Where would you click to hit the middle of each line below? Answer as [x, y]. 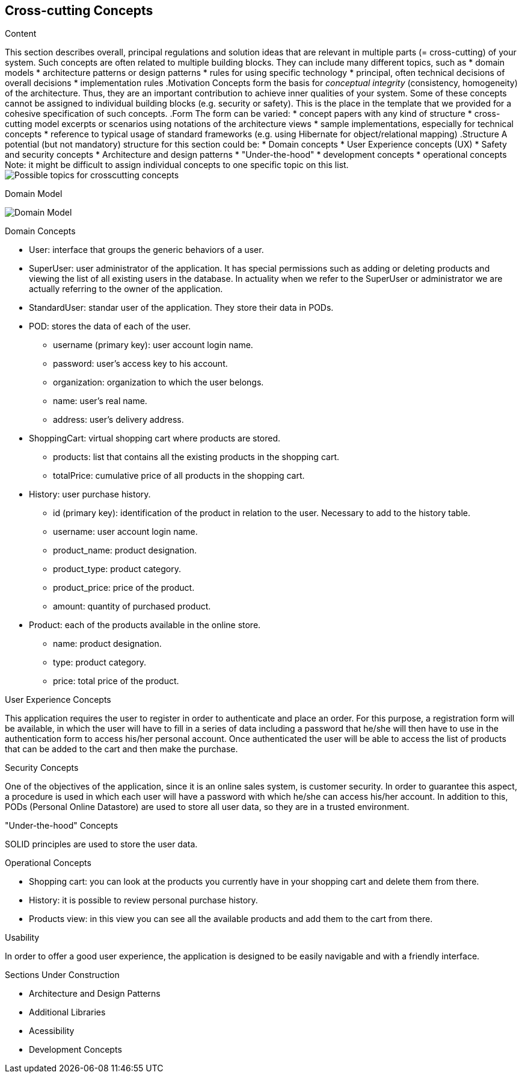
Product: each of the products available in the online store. [145, 625]
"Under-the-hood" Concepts [62, 826]
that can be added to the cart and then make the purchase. [121, 749]
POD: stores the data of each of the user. [110, 326]
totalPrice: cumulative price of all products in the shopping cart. [179, 476]
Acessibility [52, 1031]
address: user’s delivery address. [118, 420]
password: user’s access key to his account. [140, 364]
